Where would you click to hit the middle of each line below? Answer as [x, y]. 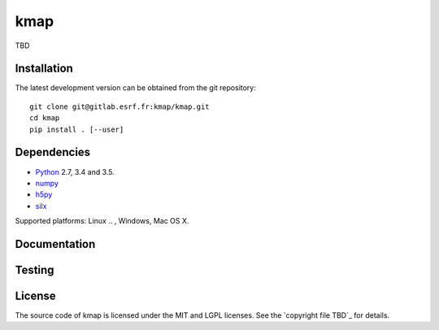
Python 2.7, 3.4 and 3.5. [75, 172]
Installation [44, 69]
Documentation [55, 244]
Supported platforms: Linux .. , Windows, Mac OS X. [102, 221]
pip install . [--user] [77, 129]
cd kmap [45, 118]
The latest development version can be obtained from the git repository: [135, 88]
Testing [35, 269]
